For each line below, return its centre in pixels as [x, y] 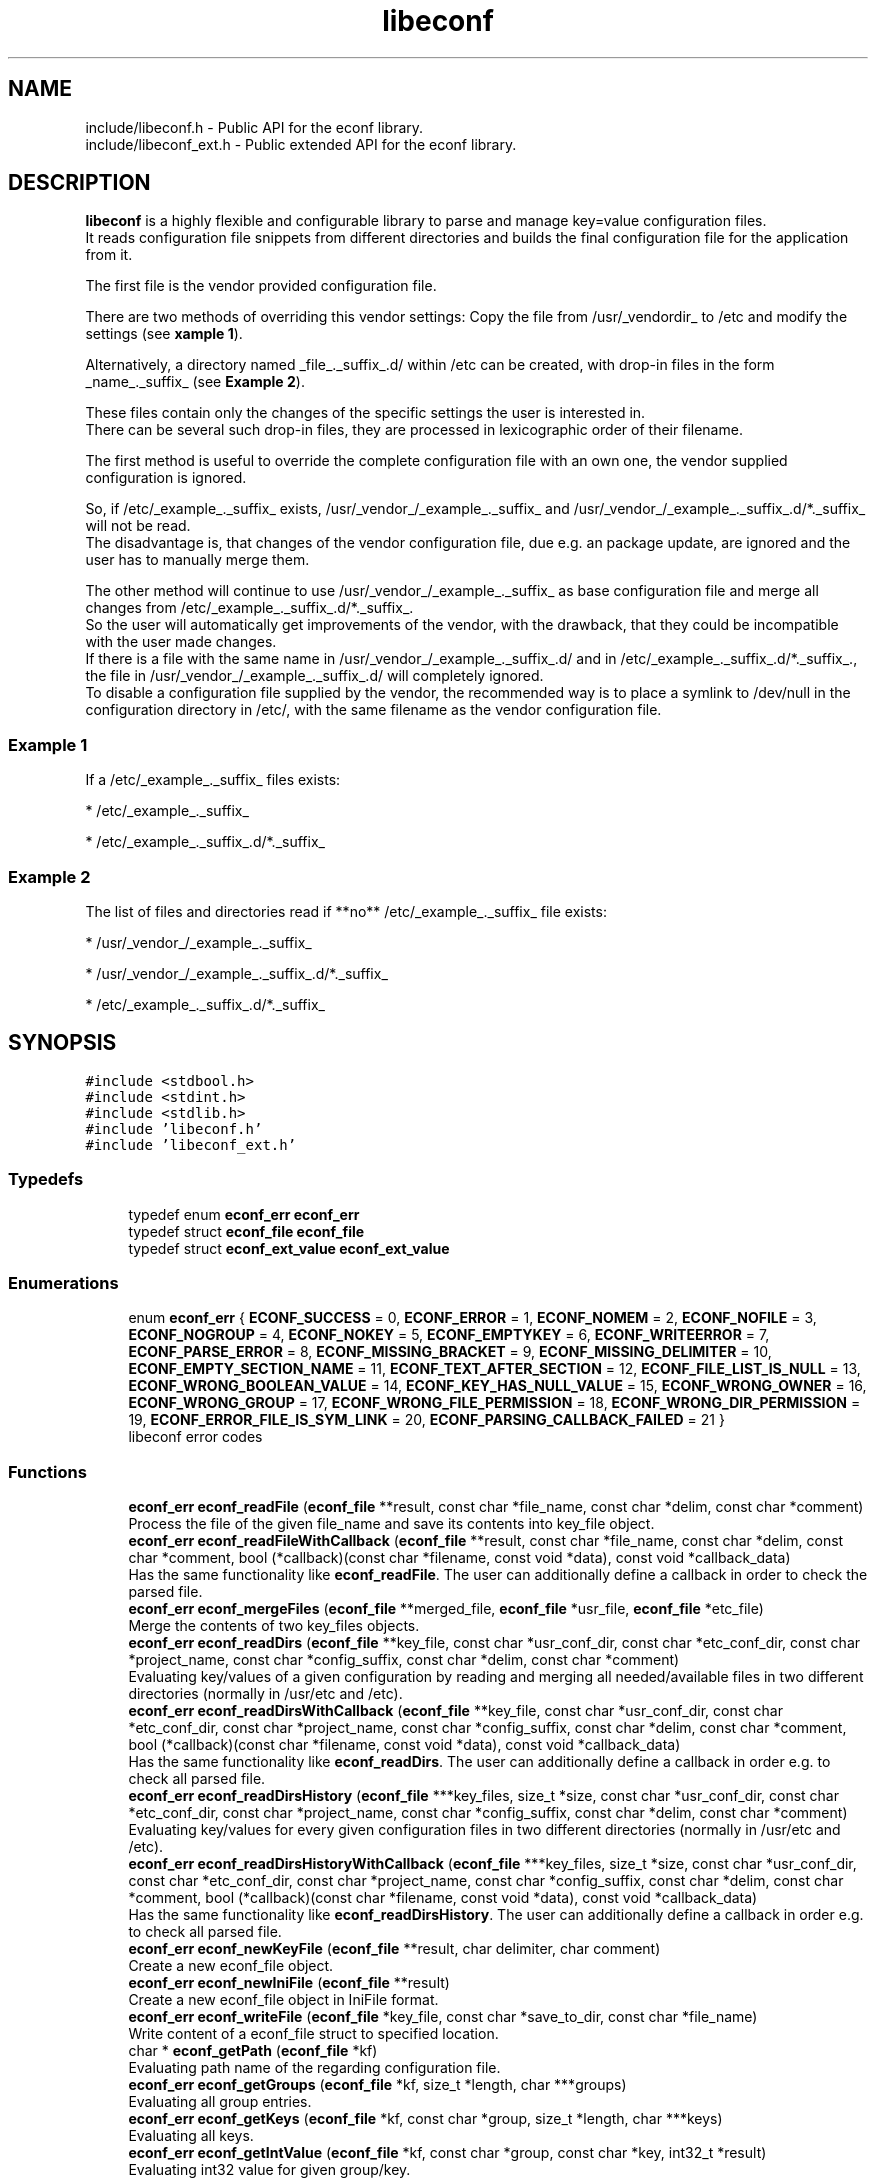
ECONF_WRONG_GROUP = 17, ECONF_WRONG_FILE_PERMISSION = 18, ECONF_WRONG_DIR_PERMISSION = [494, 1403]
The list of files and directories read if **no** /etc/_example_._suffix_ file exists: [346, 911]
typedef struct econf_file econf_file [246, 1231]
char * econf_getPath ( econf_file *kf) [253, 2051]
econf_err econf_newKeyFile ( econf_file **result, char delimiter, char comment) [394, 1949]
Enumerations [63, 1282]
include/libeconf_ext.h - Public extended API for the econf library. [301, 144]
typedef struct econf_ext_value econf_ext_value [289, 1248]
